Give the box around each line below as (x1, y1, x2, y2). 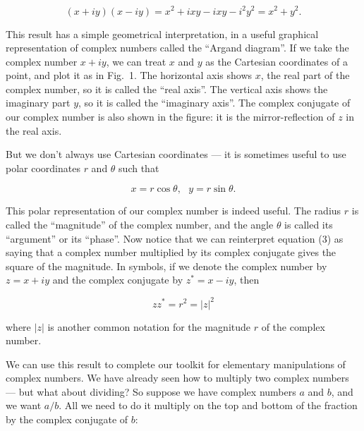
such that (119, 160, 159, 175)
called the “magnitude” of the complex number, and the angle (6, 217, 274, 232)
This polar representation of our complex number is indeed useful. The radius (6, 203, 341, 218)
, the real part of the (260, 68, 350, 83)
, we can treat (106, 54, 166, 68)
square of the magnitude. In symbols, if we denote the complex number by (6, 258, 327, 273)
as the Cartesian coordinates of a (205, 54, 348, 68)
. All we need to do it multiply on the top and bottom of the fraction (59, 398, 358, 413)
